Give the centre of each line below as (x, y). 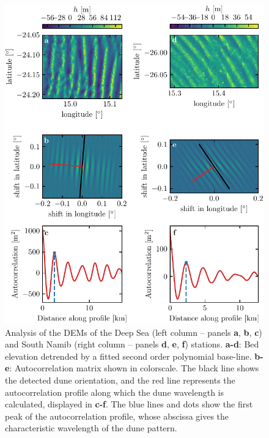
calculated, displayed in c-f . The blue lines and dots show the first (129, 404)
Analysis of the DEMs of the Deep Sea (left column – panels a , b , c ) (134, 332)
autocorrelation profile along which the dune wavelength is (114, 392)
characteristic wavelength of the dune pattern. (91, 428)
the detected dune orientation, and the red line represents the (120, 380)
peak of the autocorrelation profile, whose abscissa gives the (117, 416)
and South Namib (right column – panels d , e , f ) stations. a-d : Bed (132, 344)
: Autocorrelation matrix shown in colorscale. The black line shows (134, 368)
